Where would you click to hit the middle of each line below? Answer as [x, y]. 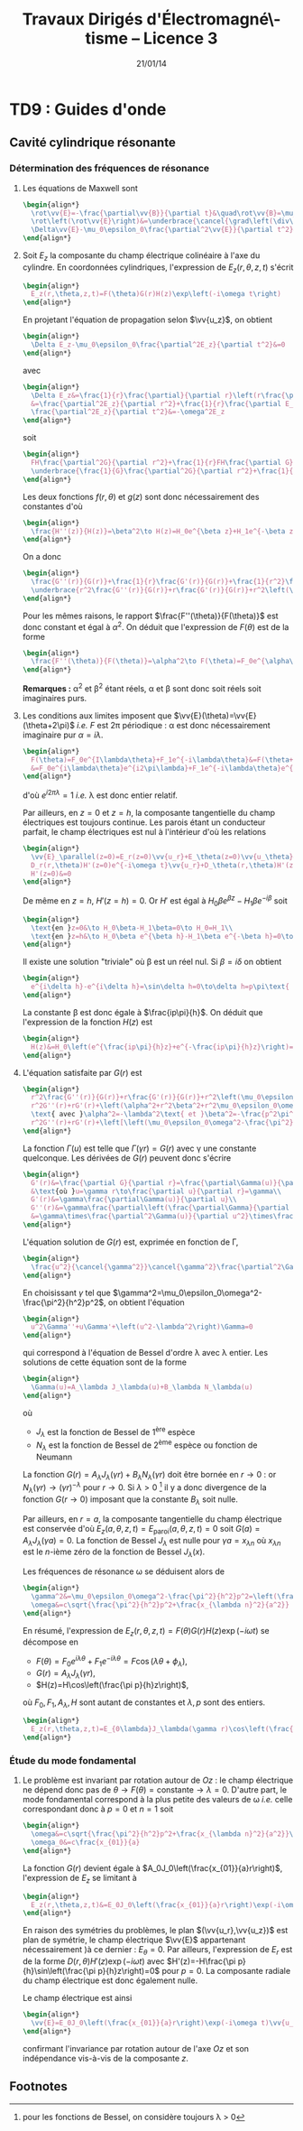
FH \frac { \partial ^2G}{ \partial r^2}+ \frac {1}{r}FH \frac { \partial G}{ [164, 463]
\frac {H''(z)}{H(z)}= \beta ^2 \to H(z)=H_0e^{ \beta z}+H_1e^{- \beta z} [164, 531]
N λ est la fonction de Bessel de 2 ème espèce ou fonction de [147, 1445]
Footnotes [38, 2086]
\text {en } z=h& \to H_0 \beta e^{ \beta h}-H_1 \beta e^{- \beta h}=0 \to [162, 936]
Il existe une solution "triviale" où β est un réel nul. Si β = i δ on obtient [152, 962]
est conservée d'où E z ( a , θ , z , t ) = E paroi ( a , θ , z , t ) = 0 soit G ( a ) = [141, 1529]
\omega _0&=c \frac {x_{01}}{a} [86, 1843]
